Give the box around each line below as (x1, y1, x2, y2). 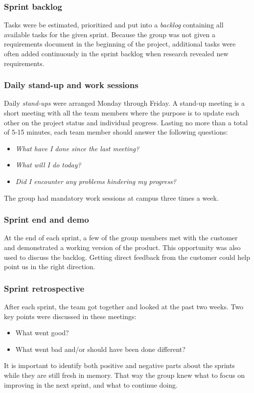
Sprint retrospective (4, 282, 85, 294)
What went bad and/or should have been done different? (15, 344, 185, 354)
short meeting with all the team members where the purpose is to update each (4, 108, 239, 117)
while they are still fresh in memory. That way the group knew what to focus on (4, 370, 245, 380)
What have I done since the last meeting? (15, 143, 139, 153)
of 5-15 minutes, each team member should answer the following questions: (4, 127, 228, 137)
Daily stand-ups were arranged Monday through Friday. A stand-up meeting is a (4, 98, 245, 108)
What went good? (15, 327, 69, 338)
